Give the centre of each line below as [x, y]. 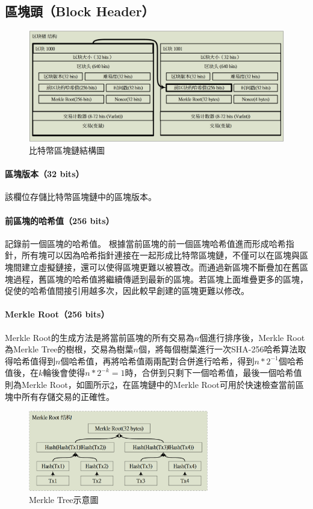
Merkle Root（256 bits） [57, 314]
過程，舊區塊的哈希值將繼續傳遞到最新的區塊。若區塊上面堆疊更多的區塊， [160, 279]
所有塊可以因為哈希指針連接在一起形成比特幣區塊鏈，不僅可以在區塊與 [160, 255]
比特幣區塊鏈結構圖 [67, 150]
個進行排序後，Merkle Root [252, 337]
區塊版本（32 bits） [45, 174]
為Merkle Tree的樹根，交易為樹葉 [69, 349]
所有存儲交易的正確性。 [68, 396]
